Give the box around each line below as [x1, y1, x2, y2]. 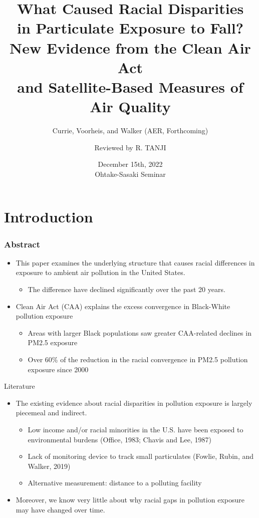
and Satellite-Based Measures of [17, 76, 243, 97]
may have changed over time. [16, 504, 105, 514]
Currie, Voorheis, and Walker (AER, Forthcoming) [52, 125, 208, 136]
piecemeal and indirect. [16, 407, 87, 418]
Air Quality [90, 96, 171, 117]
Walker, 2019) [28, 460, 71, 471]
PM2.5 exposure [28, 337, 78, 348]
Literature [4, 381, 35, 391]
